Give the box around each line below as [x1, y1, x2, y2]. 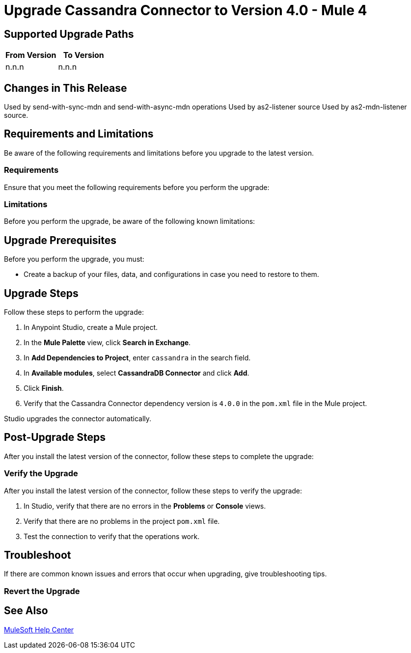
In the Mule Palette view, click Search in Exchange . [24, 338, 191, 347]
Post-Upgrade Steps [4, 431, 106, 444]
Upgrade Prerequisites [4, 234, 116, 246]
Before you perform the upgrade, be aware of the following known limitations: [4, 217, 255, 226]
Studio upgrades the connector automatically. [4, 414, 152, 423]
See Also [4, 604, 48, 617]
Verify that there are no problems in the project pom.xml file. [24, 517, 220, 525]
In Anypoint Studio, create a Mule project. [24, 323, 158, 332]
